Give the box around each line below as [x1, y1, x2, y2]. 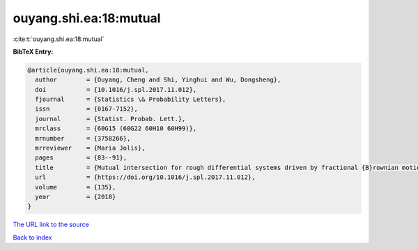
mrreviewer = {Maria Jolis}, [35, 144, 146, 153]
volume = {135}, [35, 183, 116, 191]
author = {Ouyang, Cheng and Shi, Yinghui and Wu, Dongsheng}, [35, 76, 281, 84]
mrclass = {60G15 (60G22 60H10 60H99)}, [35, 125, 197, 132]
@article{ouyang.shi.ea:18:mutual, [27, 66, 149, 74]
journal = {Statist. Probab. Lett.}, [35, 115, 186, 123]
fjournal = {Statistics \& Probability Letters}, [35, 95, 226, 104]
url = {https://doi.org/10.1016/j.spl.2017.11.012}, [35, 173, 256, 181]
